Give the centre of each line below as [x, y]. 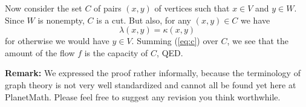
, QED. [170, 52]
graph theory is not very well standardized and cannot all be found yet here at [151, 84]
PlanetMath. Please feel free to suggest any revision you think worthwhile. [143, 96]
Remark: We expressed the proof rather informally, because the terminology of [153, 73]
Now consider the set [44, 8]
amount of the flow [40, 52]
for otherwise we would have [57, 41]
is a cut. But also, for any [144, 20]
